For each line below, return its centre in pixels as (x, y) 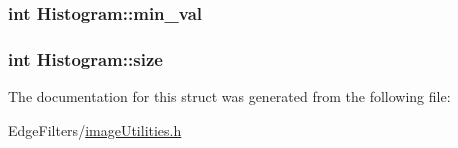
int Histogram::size (85, 58)
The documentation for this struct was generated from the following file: (229, 96)
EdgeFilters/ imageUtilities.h (95, 129)
